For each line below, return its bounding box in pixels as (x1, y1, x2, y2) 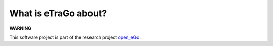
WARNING (9, 25, 31, 31)
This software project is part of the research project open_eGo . (9, 34, 141, 40)
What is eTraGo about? (9, 8, 107, 19)
